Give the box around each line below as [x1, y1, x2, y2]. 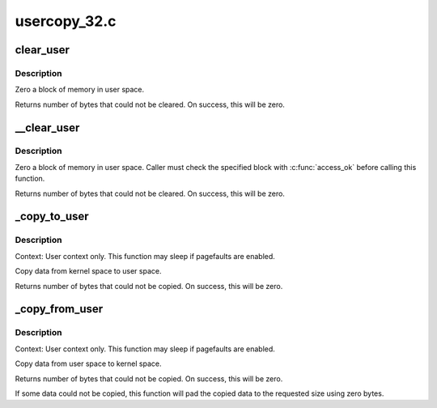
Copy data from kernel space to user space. [15, 266, 162, 276]
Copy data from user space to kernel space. [15, 359, 162, 368]
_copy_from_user [15, 302, 104, 316]
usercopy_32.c [15, 12, 117, 30]
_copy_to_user [15, 210, 89, 223]
